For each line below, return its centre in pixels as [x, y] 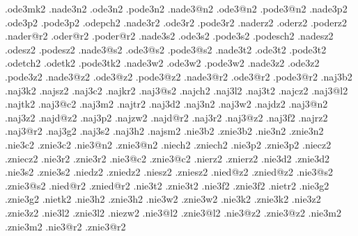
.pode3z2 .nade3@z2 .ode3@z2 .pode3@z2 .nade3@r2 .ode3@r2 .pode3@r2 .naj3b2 [179, 76]
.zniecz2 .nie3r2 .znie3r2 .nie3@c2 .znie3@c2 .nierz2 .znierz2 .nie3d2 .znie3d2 [168, 158]
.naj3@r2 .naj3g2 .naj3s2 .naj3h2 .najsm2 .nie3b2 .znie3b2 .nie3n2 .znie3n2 [164, 131]
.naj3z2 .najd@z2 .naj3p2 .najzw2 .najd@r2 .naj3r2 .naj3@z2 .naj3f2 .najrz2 [166, 117]
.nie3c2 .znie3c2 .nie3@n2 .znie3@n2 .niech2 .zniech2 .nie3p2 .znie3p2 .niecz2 [168, 144]
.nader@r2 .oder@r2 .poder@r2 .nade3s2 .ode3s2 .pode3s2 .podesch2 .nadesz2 [169, 36]
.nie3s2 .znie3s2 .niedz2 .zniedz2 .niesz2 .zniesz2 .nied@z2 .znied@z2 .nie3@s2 [169, 172]
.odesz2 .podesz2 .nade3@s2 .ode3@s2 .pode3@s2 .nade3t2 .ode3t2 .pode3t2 [166, 49]
